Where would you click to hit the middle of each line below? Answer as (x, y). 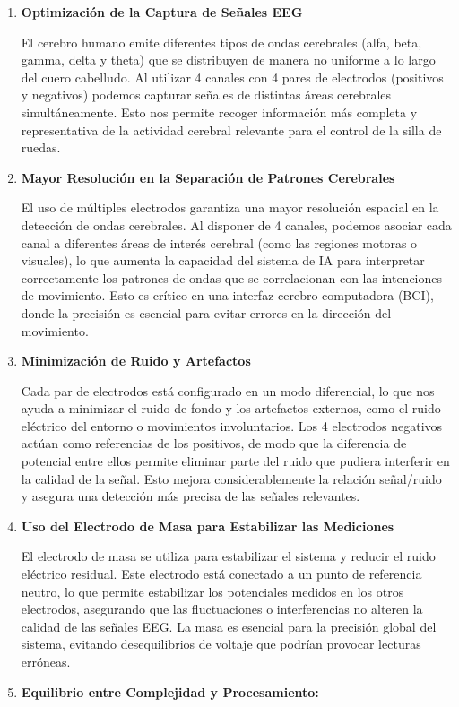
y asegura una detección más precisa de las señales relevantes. (191, 496)
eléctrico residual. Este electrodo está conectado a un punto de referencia (221, 574)
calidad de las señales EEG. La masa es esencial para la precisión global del (229, 626)
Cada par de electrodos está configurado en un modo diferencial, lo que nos (228, 390)
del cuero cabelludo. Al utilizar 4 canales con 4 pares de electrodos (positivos (232, 77)
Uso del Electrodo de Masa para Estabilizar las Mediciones (208, 526)
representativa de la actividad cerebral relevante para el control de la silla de (231, 129)
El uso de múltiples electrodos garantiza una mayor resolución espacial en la (230, 207)
